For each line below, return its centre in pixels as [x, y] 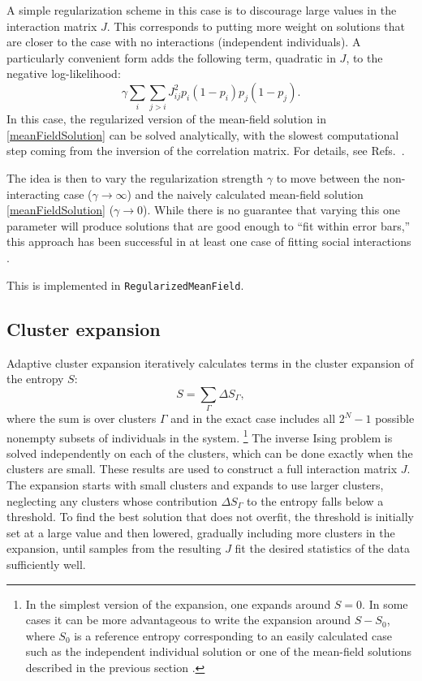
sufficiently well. [46, 565]
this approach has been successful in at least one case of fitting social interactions [209, 241]
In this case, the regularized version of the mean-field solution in [166, 119]
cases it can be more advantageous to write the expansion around [188, 620]
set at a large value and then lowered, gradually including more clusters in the [201, 532]
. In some [385, 603]
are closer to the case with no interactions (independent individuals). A [184, 42]
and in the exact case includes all [253, 418]
